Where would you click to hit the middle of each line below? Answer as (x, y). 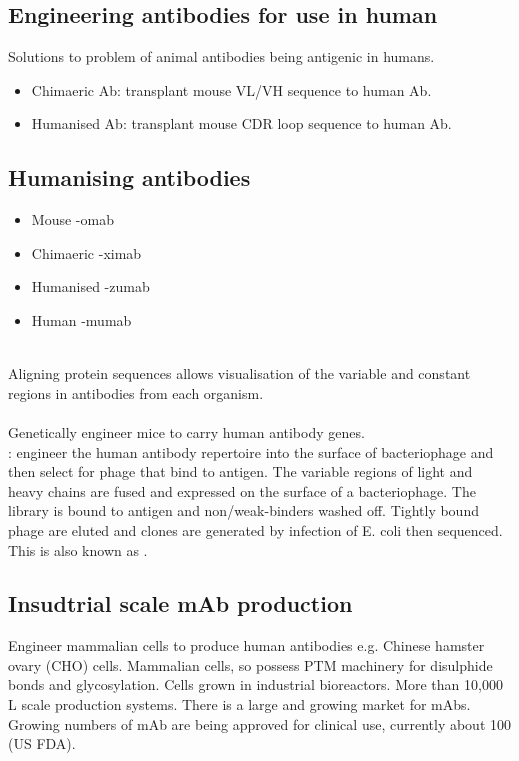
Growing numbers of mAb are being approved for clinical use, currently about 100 (260, 723)
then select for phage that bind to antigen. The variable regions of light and (240, 471)
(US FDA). (42, 743)
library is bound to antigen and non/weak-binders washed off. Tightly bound (243, 510)
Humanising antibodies (129, 177)
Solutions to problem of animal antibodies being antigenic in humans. (221, 56)
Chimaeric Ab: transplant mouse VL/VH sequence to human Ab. (231, 89)
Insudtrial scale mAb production (180, 603)
